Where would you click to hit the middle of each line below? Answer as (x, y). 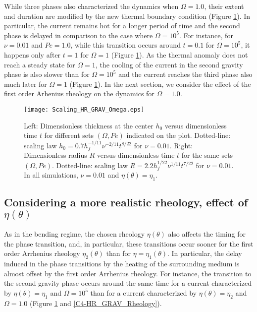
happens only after (32, 54)
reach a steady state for (40, 64)
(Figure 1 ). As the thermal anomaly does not (180, 54)
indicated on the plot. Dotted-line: (179, 135)
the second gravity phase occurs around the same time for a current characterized (128, 283)
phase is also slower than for (47, 74)
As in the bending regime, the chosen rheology (75, 234)
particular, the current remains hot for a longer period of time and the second (122, 26)
